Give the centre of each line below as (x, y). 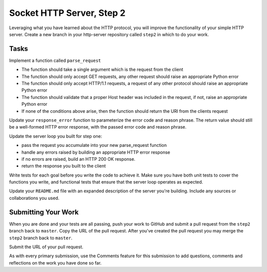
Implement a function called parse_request (55, 60)
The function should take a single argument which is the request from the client (102, 70)
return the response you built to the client (64, 166)
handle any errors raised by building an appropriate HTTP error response (96, 152)
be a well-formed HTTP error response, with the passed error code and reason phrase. (98, 127)
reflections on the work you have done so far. (55, 263)
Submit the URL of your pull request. (46, 247)
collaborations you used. (34, 198)
